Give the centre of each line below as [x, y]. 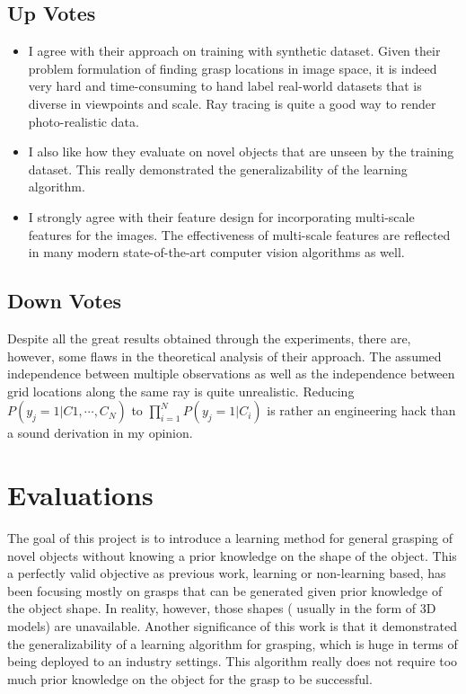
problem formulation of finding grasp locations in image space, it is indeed [233, 68]
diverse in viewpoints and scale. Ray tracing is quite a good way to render [232, 103]
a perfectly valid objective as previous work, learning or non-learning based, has [227, 573]
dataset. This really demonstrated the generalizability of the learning [218, 169]
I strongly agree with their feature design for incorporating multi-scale [221, 216]
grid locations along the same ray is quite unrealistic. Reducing [181, 391]
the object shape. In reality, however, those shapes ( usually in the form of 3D [222, 608]
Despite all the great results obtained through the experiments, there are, [209, 338]
